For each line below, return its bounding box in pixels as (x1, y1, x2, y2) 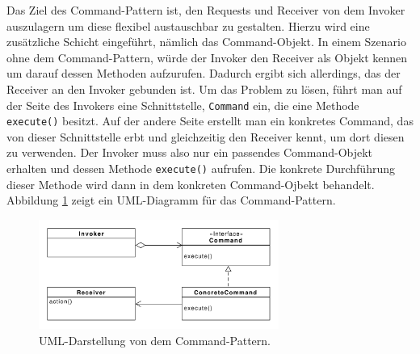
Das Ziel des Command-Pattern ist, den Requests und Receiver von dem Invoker (6, 2, 405, 18)
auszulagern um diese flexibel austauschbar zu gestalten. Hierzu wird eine (6, 17, 370, 34)
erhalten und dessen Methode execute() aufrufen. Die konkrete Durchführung (6, 160, 395, 177)
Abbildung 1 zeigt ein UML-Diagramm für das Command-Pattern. (6, 192, 336, 209)
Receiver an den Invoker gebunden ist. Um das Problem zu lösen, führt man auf (6, 80, 402, 97)
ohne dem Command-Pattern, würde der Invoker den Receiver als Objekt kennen (6, 48, 408, 65)
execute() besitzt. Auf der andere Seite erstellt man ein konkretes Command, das (6, 112, 414, 129)
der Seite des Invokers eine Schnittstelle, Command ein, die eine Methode (6, 96, 359, 113)
